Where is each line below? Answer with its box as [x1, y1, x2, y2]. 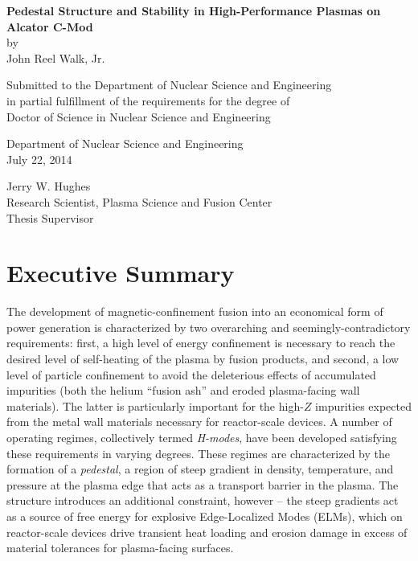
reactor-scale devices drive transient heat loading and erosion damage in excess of [6, 523, 408, 540]
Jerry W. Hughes [6, 178, 91, 195]
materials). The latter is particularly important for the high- [6, 397, 304, 414]
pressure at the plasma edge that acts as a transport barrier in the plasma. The [6, 476, 399, 493]
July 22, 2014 [6, 150, 72, 167]
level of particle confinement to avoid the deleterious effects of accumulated [6, 366, 376, 383]
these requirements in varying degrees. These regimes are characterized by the [6, 444, 391, 461]
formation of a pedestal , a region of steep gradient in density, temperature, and [6, 461, 394, 477]
